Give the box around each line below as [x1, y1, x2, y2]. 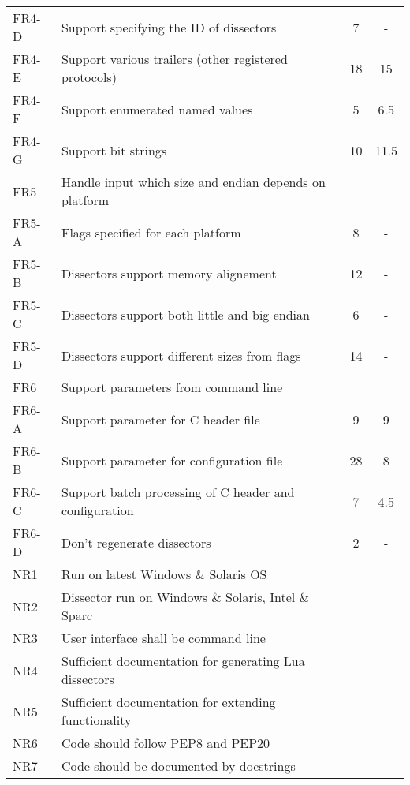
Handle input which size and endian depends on [61, 173, 326, 191]
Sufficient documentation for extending [61, 693, 276, 711]
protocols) [61, 68, 117, 86]
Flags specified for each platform [61, 222, 241, 241]
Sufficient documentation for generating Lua [61, 652, 305, 670]
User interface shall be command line [61, 629, 266, 647]
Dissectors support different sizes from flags [61, 346, 301, 364]
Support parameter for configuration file [61, 450, 283, 469]
